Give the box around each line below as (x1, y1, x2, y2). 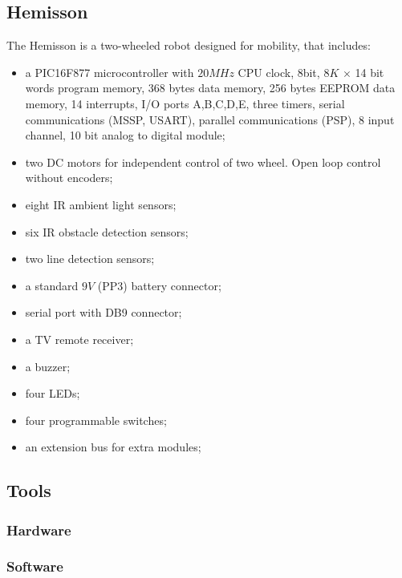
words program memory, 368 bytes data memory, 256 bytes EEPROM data (25, 79, 396, 96)
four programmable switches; (25, 411, 167, 428)
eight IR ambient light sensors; (25, 196, 177, 212)
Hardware (6, 519, 71, 540)
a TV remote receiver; (25, 330, 134, 347)
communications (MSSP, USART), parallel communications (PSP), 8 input (25, 111, 395, 127)
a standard (25, 277, 79, 293)
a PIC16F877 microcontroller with (25, 63, 194, 80)
